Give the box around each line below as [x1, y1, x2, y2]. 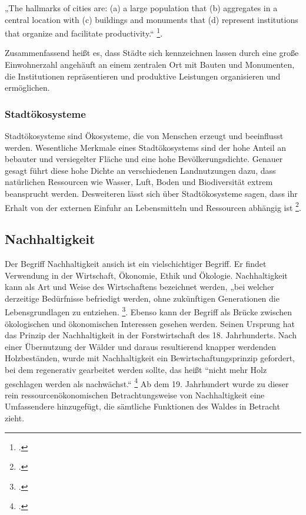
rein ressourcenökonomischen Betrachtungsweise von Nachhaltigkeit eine [5, 388, 265, 401]
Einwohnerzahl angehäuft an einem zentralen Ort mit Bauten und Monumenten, [5, 58, 295, 71]
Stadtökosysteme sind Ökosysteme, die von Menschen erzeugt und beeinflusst [5, 130, 284, 142]
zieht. [5, 412, 25, 424]
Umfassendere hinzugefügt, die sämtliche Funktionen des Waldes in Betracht [5, 400, 280, 412]
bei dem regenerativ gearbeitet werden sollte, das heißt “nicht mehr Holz [5, 364, 267, 376]
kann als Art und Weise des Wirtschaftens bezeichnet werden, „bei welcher [5, 280, 274, 293]
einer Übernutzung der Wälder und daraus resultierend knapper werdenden [5, 340, 277, 352]
